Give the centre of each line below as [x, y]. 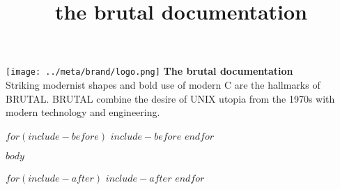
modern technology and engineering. [83, 112]
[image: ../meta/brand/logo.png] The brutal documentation [149, 71]
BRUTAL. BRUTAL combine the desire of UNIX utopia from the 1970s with [170, 98]
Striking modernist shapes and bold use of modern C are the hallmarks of [163, 85]
